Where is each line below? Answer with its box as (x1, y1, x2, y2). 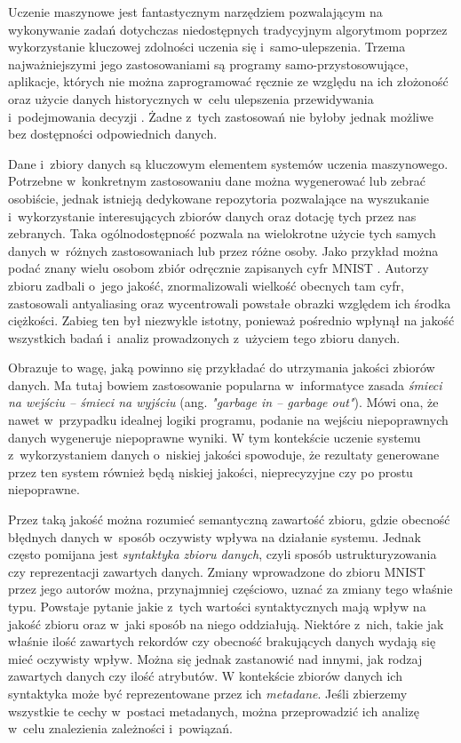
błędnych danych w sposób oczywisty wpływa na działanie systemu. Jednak (8, 527, 422, 546)
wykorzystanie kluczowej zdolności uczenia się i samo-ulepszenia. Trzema (8, 37, 406, 56)
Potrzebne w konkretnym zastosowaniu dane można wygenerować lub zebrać (8, 172, 425, 190)
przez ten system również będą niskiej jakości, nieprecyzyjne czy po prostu (8, 462, 413, 481)
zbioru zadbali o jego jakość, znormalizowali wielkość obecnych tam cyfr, (8, 276, 404, 294)
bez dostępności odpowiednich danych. (8, 124, 218, 143)
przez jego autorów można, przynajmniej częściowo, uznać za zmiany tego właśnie (8, 579, 453, 598)
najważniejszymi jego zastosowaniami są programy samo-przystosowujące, (8, 54, 409, 73)
